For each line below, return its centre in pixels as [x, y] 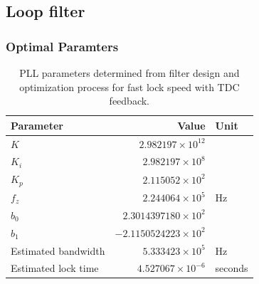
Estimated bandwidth [58, 250]
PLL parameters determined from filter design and [129, 73]
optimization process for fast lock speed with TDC [129, 86]
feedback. [129, 101]
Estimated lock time [55, 268]
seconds [232, 268]
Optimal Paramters [62, 46]
